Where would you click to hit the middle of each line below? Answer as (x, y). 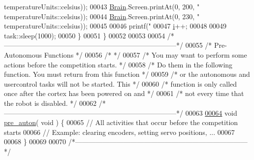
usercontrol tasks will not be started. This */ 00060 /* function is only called (121, 83)
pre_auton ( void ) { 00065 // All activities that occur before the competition (121, 122)
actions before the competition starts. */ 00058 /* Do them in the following (118, 64)
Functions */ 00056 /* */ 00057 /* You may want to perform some (145, 54)
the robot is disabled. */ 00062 (50, 103)
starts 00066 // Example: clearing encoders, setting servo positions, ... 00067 (119, 132)
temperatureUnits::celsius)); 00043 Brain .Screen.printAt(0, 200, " (102, 6)
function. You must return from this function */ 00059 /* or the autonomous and (127, 74)
